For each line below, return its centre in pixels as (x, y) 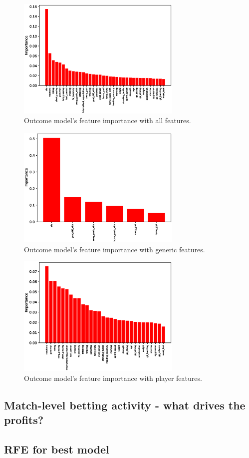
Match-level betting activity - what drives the (125, 405)
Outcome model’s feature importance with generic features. (115, 249)
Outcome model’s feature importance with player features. (113, 378)
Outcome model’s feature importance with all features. (108, 120)
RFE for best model (57, 449)
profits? (24, 420)
